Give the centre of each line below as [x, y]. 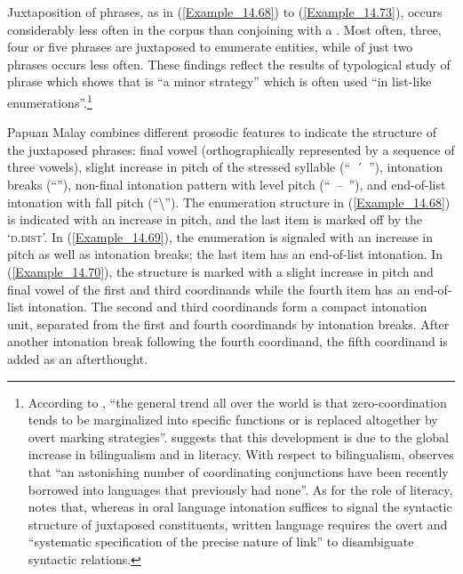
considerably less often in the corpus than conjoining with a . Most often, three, [224, 29]
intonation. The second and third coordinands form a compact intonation [228, 307]
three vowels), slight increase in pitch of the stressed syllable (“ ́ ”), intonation [225, 167]
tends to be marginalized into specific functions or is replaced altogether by [233, 420]
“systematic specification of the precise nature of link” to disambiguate [221, 542]
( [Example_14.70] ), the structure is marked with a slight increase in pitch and [220, 271]
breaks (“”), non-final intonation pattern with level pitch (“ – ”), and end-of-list [227, 184]
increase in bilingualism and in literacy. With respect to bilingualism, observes [241, 454]
